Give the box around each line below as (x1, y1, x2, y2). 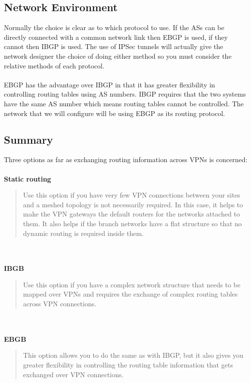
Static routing (4, 173, 51, 183)
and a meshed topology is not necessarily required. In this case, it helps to (23, 199, 243, 209)
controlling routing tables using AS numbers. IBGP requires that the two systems (4, 89, 246, 99)
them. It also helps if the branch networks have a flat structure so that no (23, 218, 242, 228)
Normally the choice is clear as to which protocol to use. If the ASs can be (4, 22, 224, 33)
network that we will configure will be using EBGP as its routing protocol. (4, 108, 225, 118)
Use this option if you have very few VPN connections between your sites (23, 190, 240, 200)
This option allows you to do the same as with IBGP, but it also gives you (23, 350, 243, 360)
